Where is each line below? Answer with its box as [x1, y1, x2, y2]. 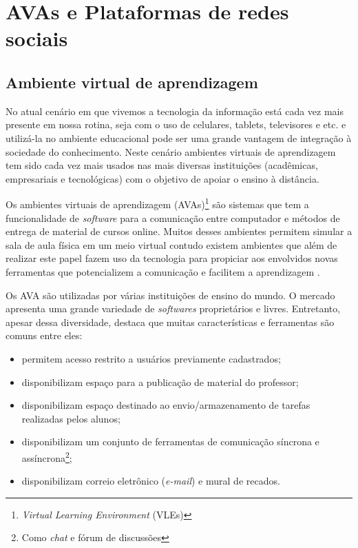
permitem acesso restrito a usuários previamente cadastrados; [21, 351, 281, 365]
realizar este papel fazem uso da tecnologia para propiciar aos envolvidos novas [6, 251, 338, 265]
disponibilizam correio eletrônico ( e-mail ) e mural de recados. [21, 474, 280, 488]
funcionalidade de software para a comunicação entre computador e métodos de [6, 210, 340, 225]
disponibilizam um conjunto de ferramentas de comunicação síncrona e [21, 434, 319, 449]
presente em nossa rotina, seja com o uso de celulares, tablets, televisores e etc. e [6, 117, 346, 132]
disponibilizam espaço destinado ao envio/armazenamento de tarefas [21, 398, 310, 412]
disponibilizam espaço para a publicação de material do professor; [21, 374, 299, 389]
